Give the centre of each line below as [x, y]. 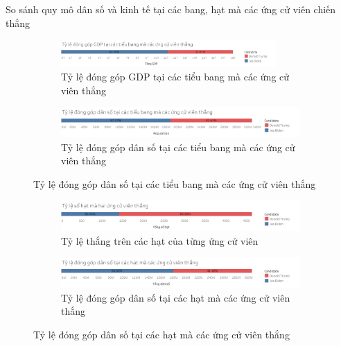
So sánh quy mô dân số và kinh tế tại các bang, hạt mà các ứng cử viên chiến [171, 9]
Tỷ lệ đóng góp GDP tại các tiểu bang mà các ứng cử [175, 77]
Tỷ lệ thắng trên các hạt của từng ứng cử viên [160, 240]
